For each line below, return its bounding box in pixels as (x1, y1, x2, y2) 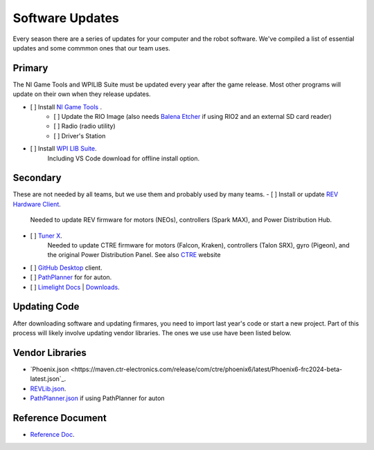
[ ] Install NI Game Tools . (30, 102, 103, 111)
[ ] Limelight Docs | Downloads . (30, 283, 121, 291)
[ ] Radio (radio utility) (53, 122, 116, 131)
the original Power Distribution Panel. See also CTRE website (47, 251, 221, 259)
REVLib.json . (30, 384, 66, 393)
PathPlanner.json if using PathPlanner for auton (30, 394, 166, 402)
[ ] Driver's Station (53, 131, 106, 140)
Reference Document (12, 412, 107, 424)
